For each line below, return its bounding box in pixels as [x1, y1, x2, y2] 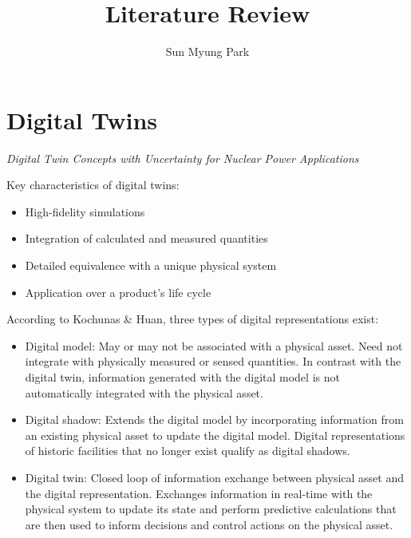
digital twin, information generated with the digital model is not [25, 369, 340, 385]
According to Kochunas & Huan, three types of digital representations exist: [6, 311, 379, 327]
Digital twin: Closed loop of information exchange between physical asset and [25, 469, 405, 485]
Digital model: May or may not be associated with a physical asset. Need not [25, 337, 403, 354]
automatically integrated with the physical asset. [25, 384, 263, 401]
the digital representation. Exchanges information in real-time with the [25, 485, 373, 501]
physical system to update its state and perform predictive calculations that [25, 500, 397, 517]
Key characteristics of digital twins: [6, 176, 180, 193]
